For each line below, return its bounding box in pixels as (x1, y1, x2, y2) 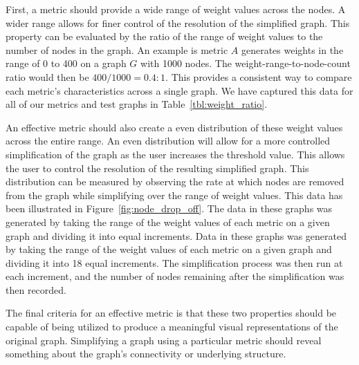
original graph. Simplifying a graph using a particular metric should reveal (6, 333, 322, 347)
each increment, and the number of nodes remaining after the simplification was (6, 269, 344, 283)
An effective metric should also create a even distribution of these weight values (6, 120, 343, 134)
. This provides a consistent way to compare (165, 69, 352, 84)
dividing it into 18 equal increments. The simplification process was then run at (6, 255, 343, 270)
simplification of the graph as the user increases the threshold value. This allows (6, 147, 345, 161)
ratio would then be (6, 69, 89, 84)
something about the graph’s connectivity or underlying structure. (6, 346, 286, 361)
